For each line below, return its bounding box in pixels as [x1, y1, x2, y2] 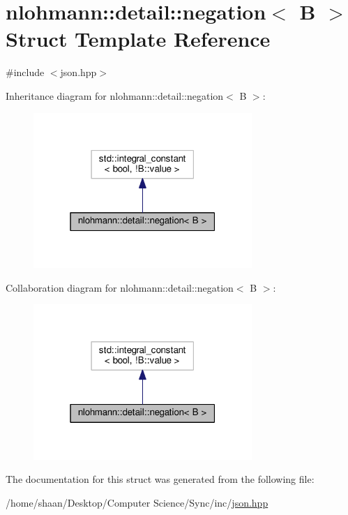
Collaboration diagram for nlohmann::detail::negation [6, 280, 234, 294]
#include [6, 65, 45, 80]
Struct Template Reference [6, 24, 271, 53]
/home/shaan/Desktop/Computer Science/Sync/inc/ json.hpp [6, 495, 268, 509]
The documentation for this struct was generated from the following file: [6, 472, 315, 486]
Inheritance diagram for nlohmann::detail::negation [6, 88, 224, 103]
